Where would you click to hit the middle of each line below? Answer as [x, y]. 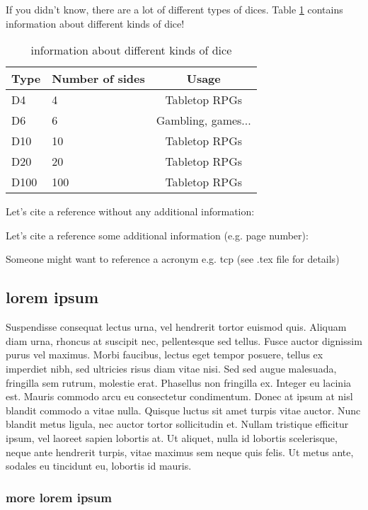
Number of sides [98, 79]
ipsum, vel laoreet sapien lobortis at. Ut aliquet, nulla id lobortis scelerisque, [172, 437]
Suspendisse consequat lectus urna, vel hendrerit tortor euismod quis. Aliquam [176, 327]
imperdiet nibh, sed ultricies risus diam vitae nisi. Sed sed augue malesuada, [171, 368]
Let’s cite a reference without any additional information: [130, 211]
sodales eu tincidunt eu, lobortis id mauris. [99, 466]
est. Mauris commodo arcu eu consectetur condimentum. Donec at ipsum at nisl [179, 396]
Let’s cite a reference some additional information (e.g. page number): [157, 235]
